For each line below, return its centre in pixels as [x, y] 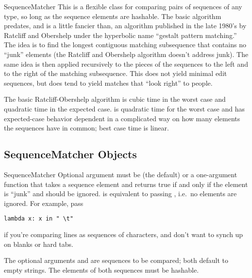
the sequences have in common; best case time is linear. [86, 128]
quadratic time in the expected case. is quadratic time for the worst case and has [124, 108]
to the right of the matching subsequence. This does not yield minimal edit [116, 73]
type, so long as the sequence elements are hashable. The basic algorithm [113, 16]
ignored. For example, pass [44, 203]
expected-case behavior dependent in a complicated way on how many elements [122, 118]
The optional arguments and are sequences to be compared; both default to [116, 260]
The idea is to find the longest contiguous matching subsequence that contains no [125, 45]
